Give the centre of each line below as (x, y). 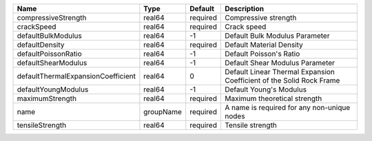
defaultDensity (41, 45)
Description (245, 9)
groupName (163, 112)
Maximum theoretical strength (273, 98)
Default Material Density (264, 45)
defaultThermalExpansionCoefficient (76, 76)
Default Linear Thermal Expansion (280, 72)
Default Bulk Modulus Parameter (277, 36)
